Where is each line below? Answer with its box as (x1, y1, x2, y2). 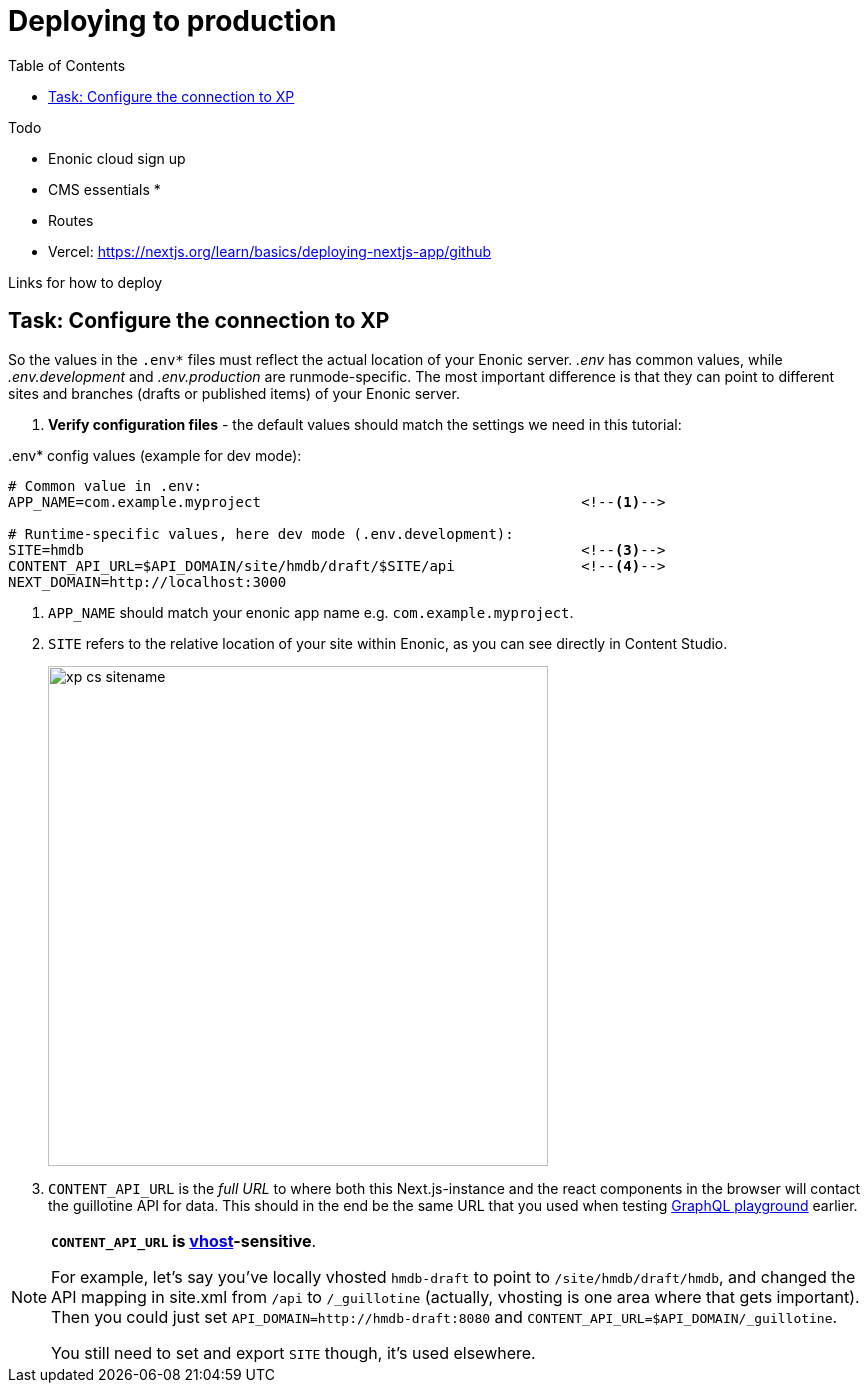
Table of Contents (8, 56, 126, 74)
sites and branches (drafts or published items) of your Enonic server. (8, 384, 460, 402)
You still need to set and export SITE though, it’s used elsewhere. (51, 1342, 536, 1363)
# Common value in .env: (8, 477, 202, 494)
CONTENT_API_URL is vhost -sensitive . (51, 1230, 317, 1251)
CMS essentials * (48, 180, 161, 198)
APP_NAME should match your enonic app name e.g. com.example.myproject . (48, 603, 574, 621)
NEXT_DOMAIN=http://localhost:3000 (8, 573, 287, 590)
